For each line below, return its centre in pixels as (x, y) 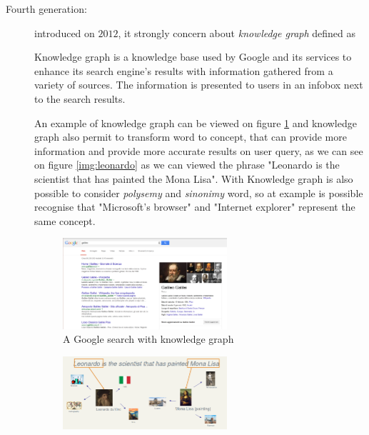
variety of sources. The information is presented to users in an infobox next (199, 85)
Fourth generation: (46, 9)
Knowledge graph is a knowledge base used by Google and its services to (193, 57)
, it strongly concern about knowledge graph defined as (237, 32)
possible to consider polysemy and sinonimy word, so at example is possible (199, 192)
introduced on (65, 32)
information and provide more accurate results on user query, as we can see (199, 150)
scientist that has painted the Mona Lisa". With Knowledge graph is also (194, 178)
